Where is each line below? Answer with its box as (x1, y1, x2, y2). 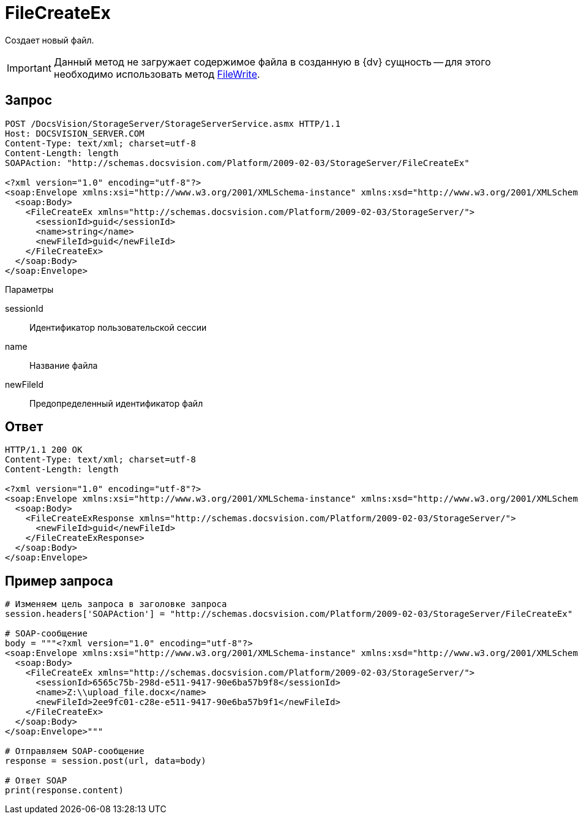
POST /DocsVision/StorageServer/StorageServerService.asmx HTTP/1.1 (5, 118, 340, 129)
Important (7, 61, 51, 74)
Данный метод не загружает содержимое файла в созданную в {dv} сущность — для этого (53, 55, 491, 68)
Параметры (5, 284, 54, 295)
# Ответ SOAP (5, 776, 67, 786)
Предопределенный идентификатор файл (29, 398, 203, 409)
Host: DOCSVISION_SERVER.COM (5, 128, 144, 138)
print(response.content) (5, 785, 124, 796)
